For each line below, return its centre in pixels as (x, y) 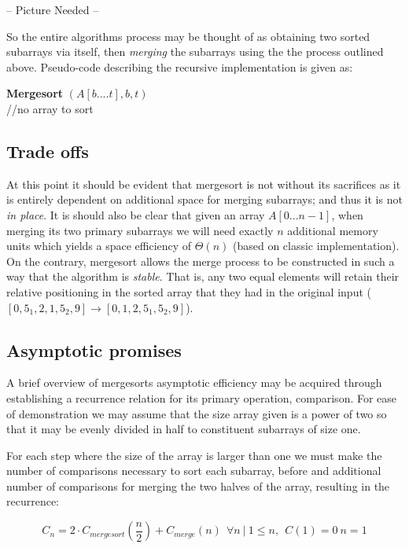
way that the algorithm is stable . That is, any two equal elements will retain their (203, 276)
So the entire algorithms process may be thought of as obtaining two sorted (188, 36)
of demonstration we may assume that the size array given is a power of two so (197, 413)
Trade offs (48, 151)
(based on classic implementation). (316, 246)
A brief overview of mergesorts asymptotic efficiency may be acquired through (194, 382)
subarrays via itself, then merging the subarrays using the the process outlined (195, 51)
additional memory (333, 230)
